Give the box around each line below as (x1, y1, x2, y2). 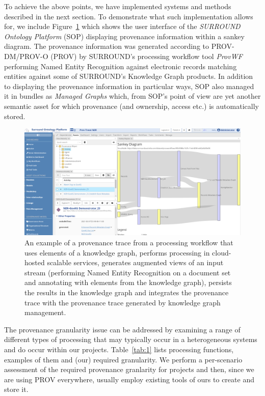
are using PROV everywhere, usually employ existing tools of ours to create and (4, 374, 254, 384)
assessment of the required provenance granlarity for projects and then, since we (4, 364, 254, 375)
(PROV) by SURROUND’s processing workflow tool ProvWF (50, 50, 243, 61)
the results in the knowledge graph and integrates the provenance (24, 287, 229, 298)
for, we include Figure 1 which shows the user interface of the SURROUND (4, 21, 241, 32)
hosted (24, 257, 45, 268)
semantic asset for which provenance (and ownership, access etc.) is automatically (4, 100, 259, 111)
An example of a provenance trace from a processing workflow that (24, 237, 233, 248)
